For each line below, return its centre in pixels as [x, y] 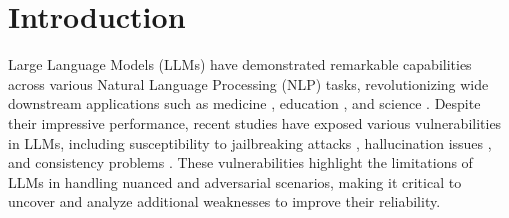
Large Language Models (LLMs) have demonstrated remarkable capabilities [240, 64]
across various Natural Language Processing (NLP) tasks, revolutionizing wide [248, 83]
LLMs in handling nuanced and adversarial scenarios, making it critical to [235, 181]
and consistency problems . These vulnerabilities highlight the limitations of [240, 162]
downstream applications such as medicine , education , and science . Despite [244, 103]
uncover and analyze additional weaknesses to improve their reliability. [224, 201]
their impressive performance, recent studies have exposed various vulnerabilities [255, 122]
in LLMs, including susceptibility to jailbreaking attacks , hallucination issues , [250, 142]
